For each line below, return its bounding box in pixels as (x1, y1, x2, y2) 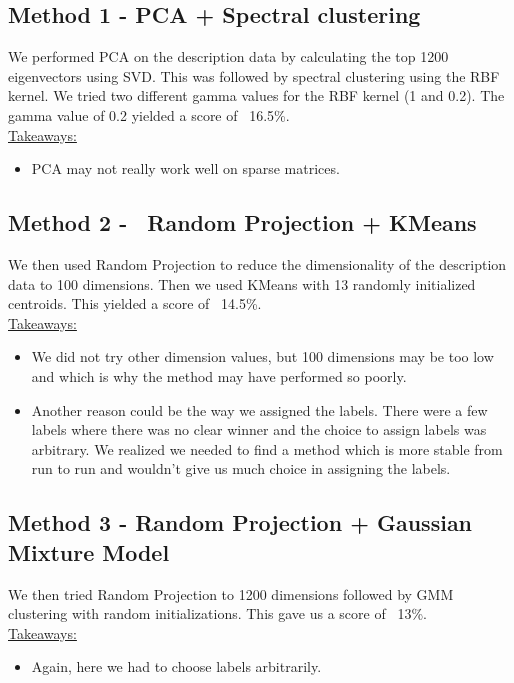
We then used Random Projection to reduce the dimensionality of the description (8, 253, 507, 274)
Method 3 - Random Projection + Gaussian (8, 507, 473, 538)
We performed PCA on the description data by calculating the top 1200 (8, 46, 449, 67)
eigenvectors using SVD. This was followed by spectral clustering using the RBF (8, 65, 500, 86)
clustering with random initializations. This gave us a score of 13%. (8, 603, 427, 624)
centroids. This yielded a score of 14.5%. (8, 293, 262, 314)
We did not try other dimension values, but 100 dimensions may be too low (31, 346, 494, 367)
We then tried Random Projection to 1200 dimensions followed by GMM (8, 583, 454, 604)
